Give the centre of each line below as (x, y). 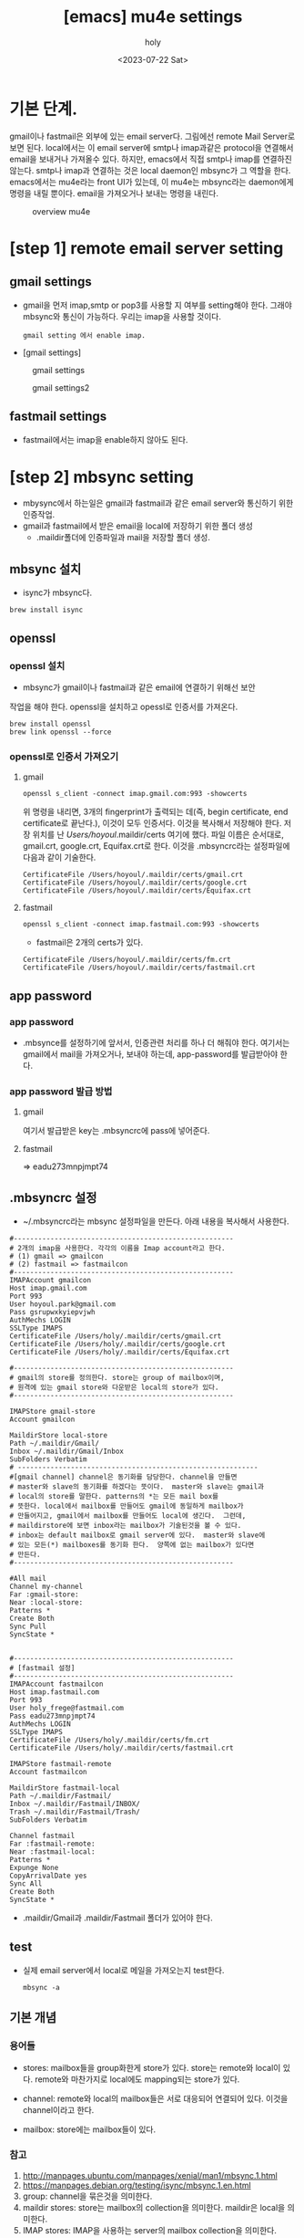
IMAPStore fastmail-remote (61, 1764)
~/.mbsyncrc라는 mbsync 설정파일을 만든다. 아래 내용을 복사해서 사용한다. (156, 1221)
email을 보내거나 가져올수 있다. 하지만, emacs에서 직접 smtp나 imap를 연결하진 (151, 159)
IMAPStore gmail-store (52, 1412)
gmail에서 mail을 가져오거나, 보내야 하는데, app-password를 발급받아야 (150, 1054)
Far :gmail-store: (44, 1595)
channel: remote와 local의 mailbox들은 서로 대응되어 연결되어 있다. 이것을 (155, 2098)
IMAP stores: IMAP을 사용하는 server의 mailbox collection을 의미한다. (150, 2230)
